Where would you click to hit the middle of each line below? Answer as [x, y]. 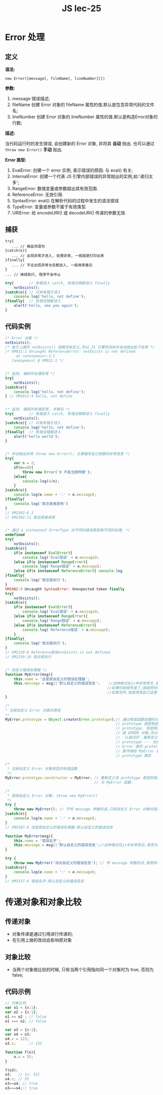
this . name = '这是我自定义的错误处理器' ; [52, 679]
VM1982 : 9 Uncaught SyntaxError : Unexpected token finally [65, 589]
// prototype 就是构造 [137, 724]
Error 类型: [16, 160]
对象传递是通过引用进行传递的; [43, 934]
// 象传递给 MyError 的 [138, 751]
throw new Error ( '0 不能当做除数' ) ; [57, 472]
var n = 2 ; [25, 463]
